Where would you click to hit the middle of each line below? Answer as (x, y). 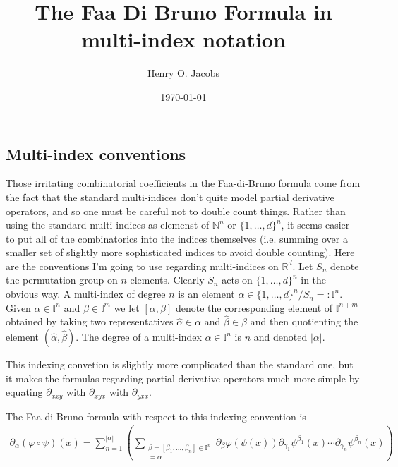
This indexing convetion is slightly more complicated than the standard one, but (180, 364)
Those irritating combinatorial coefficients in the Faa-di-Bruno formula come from (183, 183)
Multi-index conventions (96, 153)
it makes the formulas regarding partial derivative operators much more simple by (183, 378)
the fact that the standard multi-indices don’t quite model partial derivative (170, 196)
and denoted (281, 337)
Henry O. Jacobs (183, 73)
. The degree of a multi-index (139, 337)
